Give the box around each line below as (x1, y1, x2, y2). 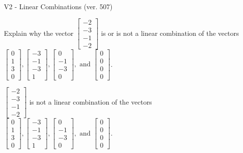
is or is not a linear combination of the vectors (101, 28, 239, 38)
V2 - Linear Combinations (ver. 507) (4, 1, 113, 11)
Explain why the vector (4, 28, 73, 38)
